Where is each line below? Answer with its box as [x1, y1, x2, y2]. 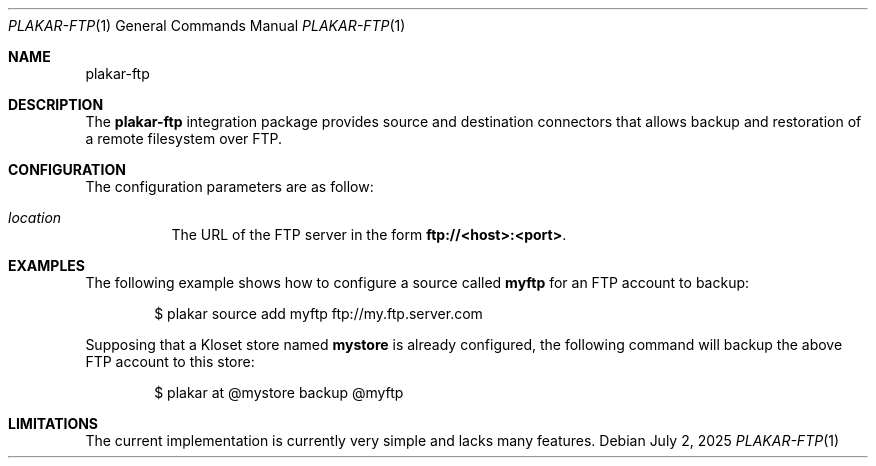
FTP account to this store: [85, 353, 255, 370]
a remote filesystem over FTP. [85, 130, 283, 147]
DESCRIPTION [8, 96, 104, 113]
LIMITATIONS [8, 415, 99, 432]
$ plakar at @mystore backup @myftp [154, 384, 404, 401]
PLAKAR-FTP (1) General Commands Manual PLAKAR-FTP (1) [8, 17, 406, 34]
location [8, 209, 62, 226]
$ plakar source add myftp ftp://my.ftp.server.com [154, 305, 483, 322]
